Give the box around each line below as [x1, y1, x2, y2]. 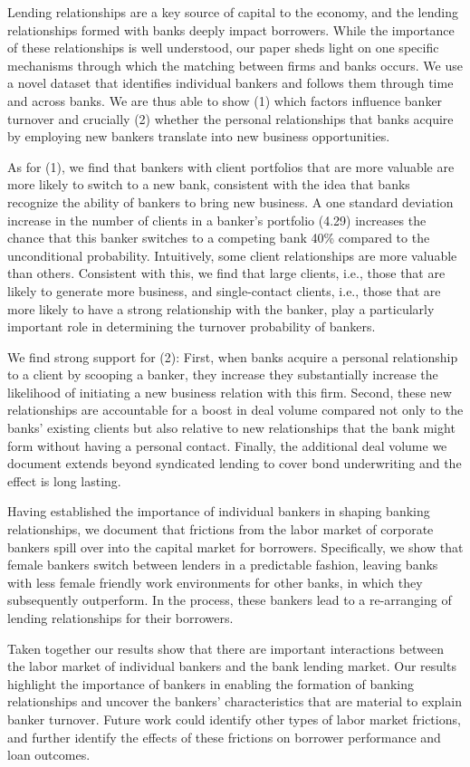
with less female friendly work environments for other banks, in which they [7, 572, 423, 591]
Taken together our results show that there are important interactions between [7, 638, 445, 657]
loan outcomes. [7, 745, 91, 764]
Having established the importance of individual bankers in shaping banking [7, 502, 430, 521]
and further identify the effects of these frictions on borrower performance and [7, 727, 441, 746]
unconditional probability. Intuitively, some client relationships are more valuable [7, 245, 457, 264]
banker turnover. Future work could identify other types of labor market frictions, [7, 709, 461, 728]
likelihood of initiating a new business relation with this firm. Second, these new [7, 382, 452, 401]
